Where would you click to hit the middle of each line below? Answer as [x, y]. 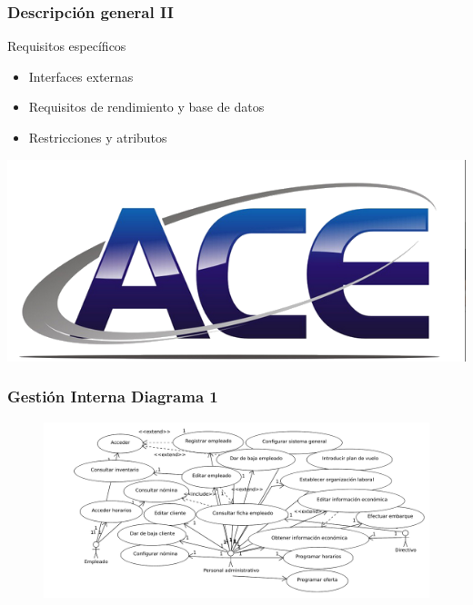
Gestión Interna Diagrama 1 [113, 397]
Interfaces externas [81, 76]
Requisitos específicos [67, 46]
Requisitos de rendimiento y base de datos [146, 107]
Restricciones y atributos [98, 137]
